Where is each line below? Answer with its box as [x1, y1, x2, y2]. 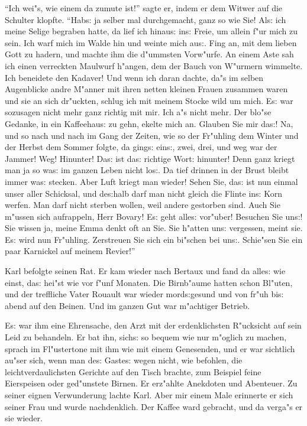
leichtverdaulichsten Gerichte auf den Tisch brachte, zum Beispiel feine [5, 365, 261, 378]
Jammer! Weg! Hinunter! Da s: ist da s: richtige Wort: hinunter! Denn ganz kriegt [5, 152, 295, 164]
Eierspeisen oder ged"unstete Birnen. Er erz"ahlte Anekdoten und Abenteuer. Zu [5, 377, 298, 389]
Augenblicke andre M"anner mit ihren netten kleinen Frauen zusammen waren [5, 83, 288, 95]
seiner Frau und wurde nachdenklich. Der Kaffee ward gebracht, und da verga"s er [5, 400, 303, 412]
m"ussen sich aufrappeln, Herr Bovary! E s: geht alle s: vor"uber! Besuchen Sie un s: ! [5, 210, 303, 222]
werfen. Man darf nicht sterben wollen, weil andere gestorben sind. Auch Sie [5, 199, 280, 211]
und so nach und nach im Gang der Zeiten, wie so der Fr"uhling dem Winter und [5, 129, 299, 141]
